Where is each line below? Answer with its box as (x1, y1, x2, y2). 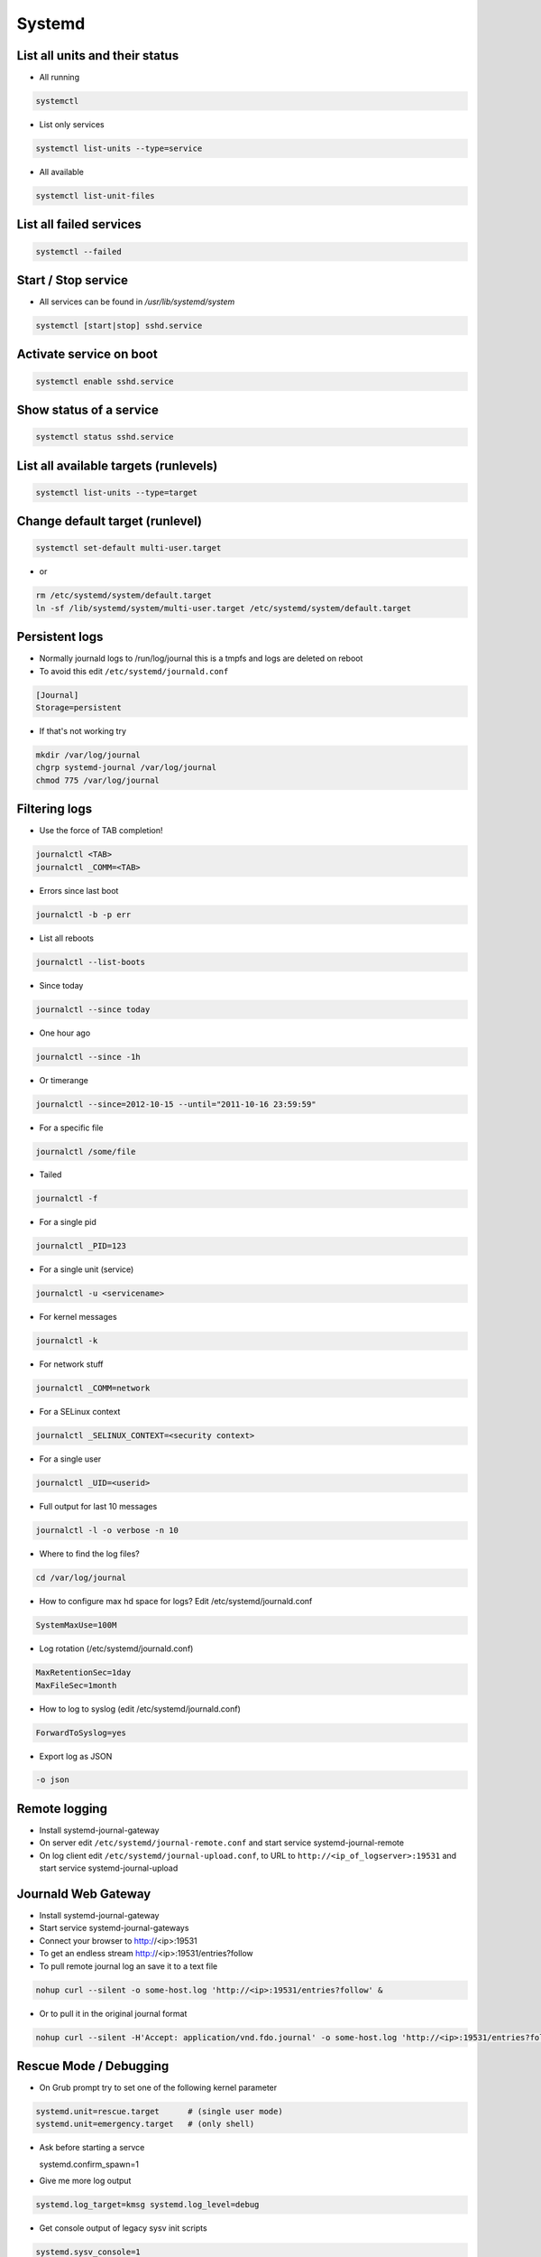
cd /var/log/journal (35, 1573, 126, 1584)
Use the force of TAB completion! (39, 825, 163, 836)
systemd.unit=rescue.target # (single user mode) (35, 2106, 283, 2117)
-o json (35, 1775, 69, 1785)
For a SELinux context (39, 1407, 121, 1417)
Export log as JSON (39, 1751, 113, 1761)
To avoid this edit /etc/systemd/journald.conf (39, 665, 229, 676)
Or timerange (39, 1074, 89, 1085)
